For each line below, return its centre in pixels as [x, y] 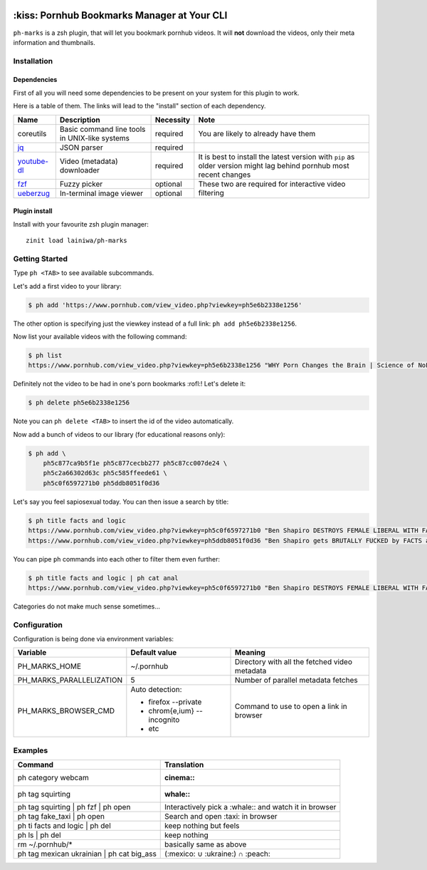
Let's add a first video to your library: [68, 286]
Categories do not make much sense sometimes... [86, 606]
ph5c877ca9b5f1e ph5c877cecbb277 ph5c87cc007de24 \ [135, 464]
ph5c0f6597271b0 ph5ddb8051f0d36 [101, 483]
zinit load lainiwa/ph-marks [77, 241]
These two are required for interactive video [272, 184]
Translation [184, 765]
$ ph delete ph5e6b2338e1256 [79, 403]
